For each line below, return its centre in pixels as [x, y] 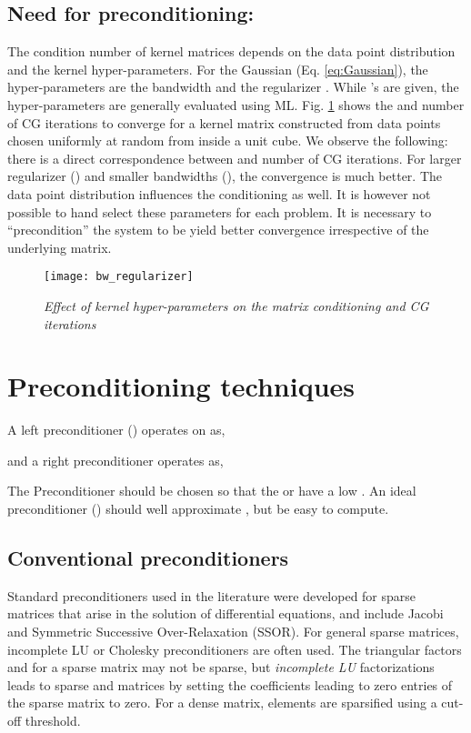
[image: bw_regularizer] [119, 277]
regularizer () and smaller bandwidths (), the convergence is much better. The [225, 176]
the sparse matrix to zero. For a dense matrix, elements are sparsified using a [222, 703]
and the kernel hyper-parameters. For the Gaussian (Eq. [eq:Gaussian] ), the [218, 69]
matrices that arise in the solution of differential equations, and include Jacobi [225, 613]
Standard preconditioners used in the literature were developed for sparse [212, 595]
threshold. [53, 721]
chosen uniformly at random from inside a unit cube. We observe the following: [228, 141]
